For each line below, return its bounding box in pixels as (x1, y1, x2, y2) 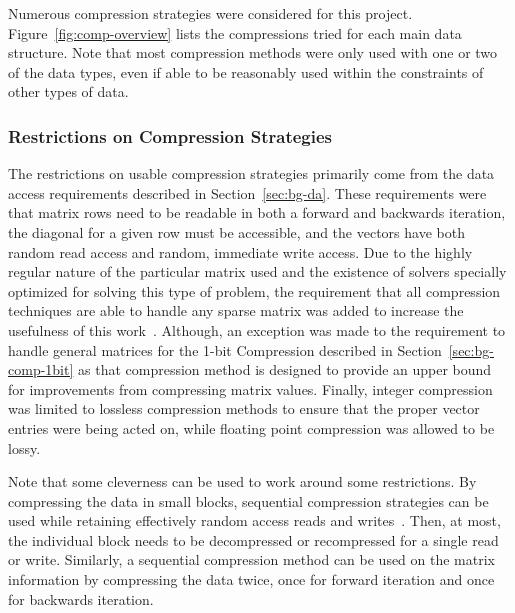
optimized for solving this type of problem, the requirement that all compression (8, 280, 501, 301)
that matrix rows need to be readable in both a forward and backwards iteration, (8, 202, 506, 223)
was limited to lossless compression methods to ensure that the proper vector (8, 398, 480, 419)
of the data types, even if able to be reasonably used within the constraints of (8, 61, 484, 82)
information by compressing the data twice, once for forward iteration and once (8, 569, 495, 590)
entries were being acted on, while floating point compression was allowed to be (8, 417, 495, 438)
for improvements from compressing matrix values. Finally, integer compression (8, 378, 493, 399)
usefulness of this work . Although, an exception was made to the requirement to (8, 319, 506, 340)
